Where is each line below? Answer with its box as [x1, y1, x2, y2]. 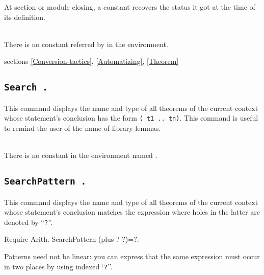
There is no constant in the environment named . [4, 150, 157, 161]
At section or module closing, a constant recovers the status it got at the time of [4, 2, 255, 12]
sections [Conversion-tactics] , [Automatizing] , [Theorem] [4, 56, 179, 66]
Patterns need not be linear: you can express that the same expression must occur [4, 251, 260, 261]
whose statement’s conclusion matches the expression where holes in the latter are [4, 207, 260, 217]
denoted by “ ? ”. [4, 216, 52, 227]
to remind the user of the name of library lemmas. [4, 123, 161, 133]
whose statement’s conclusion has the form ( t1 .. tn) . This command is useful [4, 112, 258, 123]
